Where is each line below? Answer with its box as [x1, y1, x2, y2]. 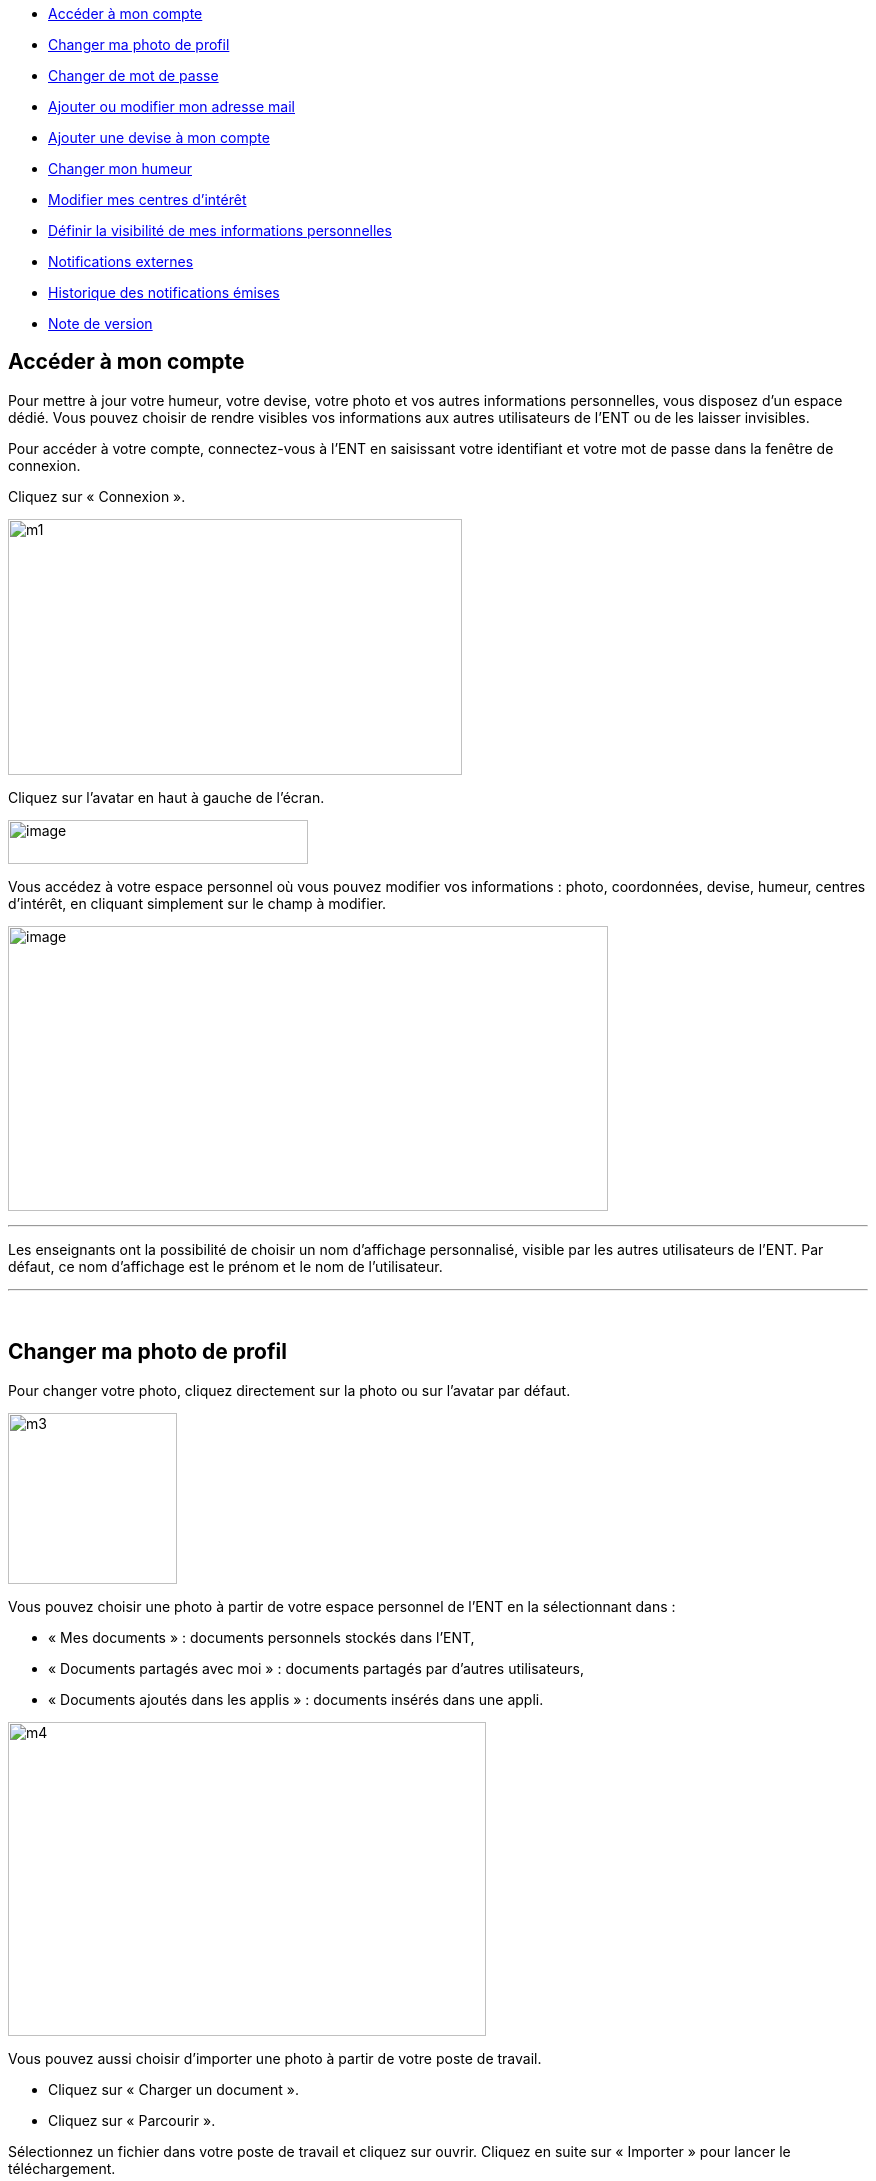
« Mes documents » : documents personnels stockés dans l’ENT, [48, 1628, 475, 1646]
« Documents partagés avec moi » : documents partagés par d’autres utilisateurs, [48, 1659, 585, 1677]
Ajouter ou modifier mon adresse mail [48, 98, 295, 115]
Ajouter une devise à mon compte [48, 129, 270, 146]
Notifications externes [48, 253, 194, 270]
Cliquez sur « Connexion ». [8, 487, 186, 505]
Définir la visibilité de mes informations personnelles [48, 222, 392, 239]
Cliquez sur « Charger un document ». [48, 2080, 299, 2098]
